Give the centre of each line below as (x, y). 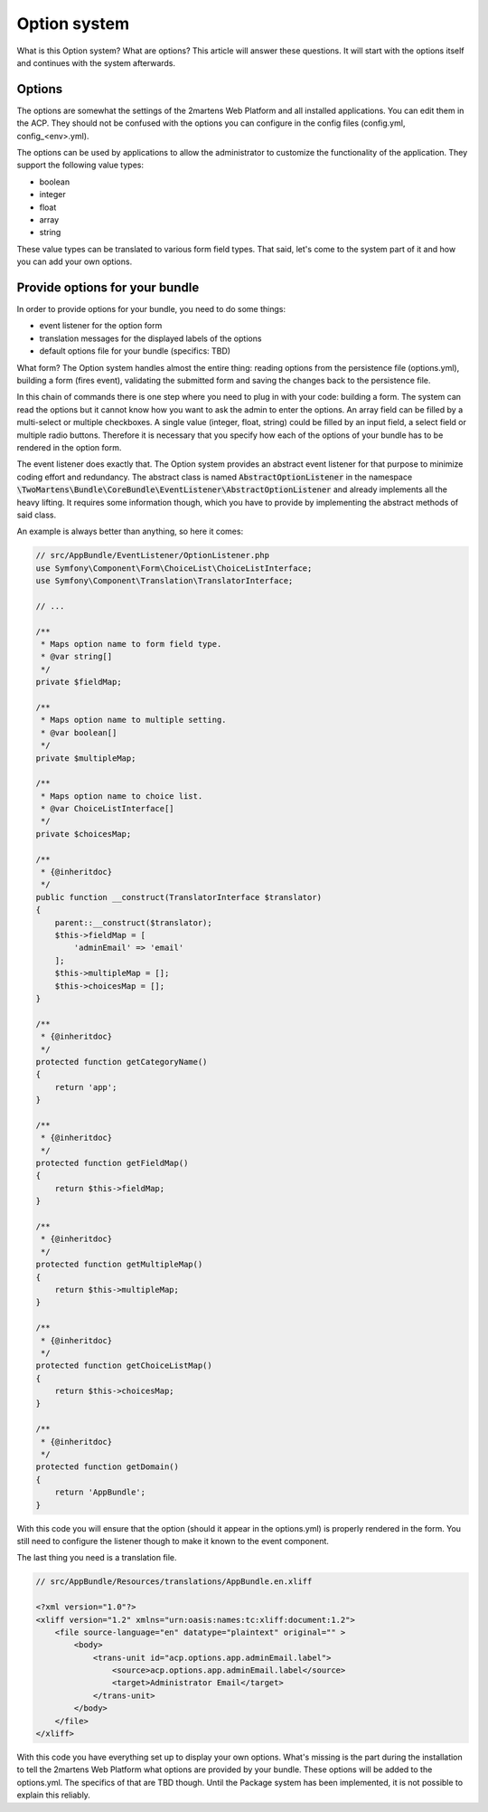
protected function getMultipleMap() (119, 1265)
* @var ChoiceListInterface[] (108, 809)
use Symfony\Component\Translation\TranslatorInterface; (164, 581)
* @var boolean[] (79, 732)
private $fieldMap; (79, 682)
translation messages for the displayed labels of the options (150, 338)
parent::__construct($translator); (133, 922)
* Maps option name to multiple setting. (134, 720)
